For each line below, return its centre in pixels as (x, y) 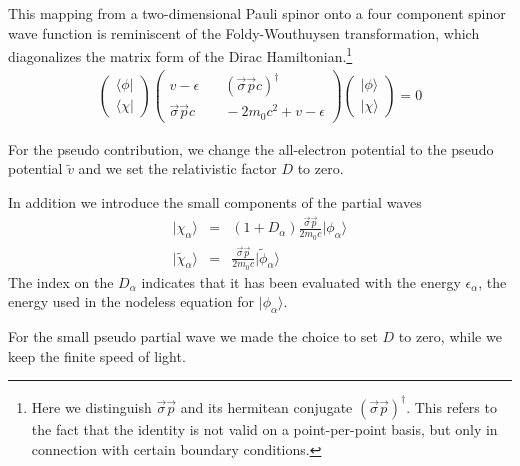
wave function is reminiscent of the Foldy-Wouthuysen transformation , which (244, 32)
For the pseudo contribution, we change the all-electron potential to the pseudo (251, 148)
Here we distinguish (91, 406)
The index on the (61, 281)
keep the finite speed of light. (97, 355)
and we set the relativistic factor (177, 168)
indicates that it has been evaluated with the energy (301, 281)
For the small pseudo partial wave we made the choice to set (193, 336)
